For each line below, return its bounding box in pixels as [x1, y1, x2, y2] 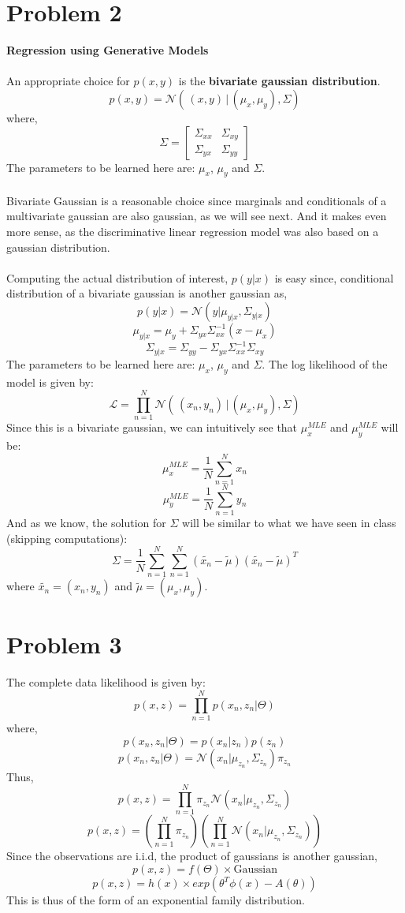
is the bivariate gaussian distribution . [178, 73, 381, 89]
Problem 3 [6, 628, 122, 660]
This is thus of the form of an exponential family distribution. [6, 892, 305, 908]
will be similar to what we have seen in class [182, 514, 396, 530]
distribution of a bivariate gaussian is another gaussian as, [6, 285, 288, 301]
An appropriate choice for [6, 73, 130, 89]
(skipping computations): [6, 529, 128, 546]
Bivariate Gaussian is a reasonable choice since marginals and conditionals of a [6, 192, 387, 208]
